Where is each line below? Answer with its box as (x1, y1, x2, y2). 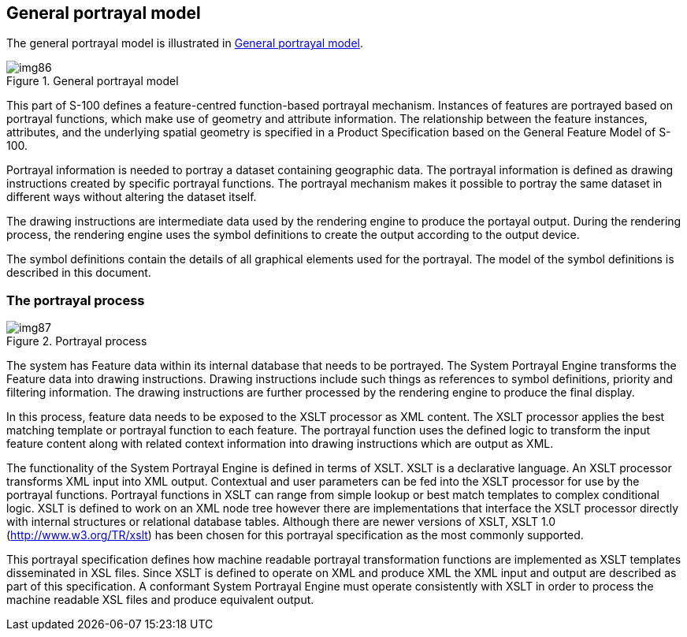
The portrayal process (6, 292, 145, 308)
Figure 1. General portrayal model (6, 74, 179, 88)
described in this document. (6, 266, 151, 280)
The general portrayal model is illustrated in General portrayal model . (6, 36, 364, 50)
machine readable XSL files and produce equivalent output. (6, 593, 314, 607)
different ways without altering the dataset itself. (6, 190, 257, 204)
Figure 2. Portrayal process (6, 334, 147, 348)
